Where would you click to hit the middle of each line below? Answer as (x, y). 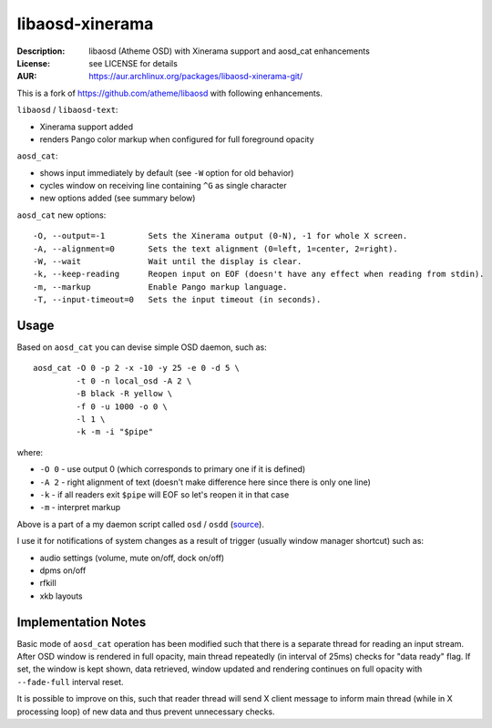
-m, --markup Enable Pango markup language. (160, 287)
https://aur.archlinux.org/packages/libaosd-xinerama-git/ (196, 77)
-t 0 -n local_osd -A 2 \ (134, 381)
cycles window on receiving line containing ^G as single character (163, 186)
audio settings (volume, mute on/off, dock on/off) (132, 558)
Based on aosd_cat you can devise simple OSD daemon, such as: (142, 347)
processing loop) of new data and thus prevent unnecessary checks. (146, 712)
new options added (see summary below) (118, 198)
